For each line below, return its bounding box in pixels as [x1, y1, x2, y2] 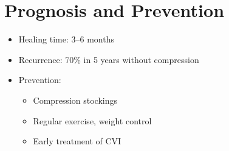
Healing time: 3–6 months [18, 33, 114, 45]
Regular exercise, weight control [33, 114, 152, 127]
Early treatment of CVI [33, 135, 121, 147]
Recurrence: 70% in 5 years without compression [18, 53, 199, 65]
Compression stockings [33, 93, 117, 106]
